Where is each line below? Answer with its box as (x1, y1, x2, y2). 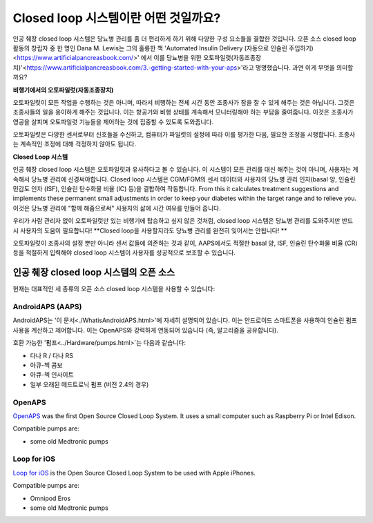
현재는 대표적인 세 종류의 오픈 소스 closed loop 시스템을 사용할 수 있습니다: (12, 285, 216, 293)
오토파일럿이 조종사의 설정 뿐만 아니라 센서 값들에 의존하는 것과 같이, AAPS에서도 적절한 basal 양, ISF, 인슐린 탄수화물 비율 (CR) (12, 239, 358, 247)
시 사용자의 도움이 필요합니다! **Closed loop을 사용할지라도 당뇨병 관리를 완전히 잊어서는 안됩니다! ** (12, 226, 287, 235)
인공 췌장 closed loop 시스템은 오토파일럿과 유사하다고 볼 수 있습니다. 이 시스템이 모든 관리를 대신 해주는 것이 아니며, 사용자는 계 (12, 166, 358, 174)
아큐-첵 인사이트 (30, 371, 74, 379)
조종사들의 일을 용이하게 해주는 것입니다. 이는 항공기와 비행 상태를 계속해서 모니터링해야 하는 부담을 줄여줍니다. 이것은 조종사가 (12, 108, 354, 117)
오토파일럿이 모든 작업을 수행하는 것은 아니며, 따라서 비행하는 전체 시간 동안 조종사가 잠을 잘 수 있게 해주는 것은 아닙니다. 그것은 (12, 98, 355, 106)
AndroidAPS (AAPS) (12, 302, 82, 312)
